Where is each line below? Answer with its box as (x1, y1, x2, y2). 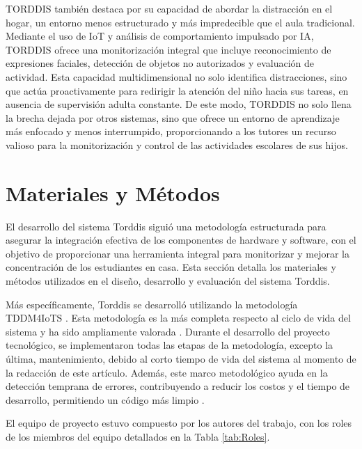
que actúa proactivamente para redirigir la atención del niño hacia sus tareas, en (6, 83, 349, 97)
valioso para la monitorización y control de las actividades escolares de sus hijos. (6, 137, 348, 152)
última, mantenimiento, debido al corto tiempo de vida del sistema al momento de (6, 352, 356, 365)
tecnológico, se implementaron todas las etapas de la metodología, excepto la (6, 338, 333, 352)
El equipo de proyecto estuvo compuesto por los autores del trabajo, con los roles (6, 416, 352, 430)
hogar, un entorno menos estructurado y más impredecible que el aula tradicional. (6, 15, 355, 29)
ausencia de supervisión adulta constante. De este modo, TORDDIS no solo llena (6, 97, 352, 111)
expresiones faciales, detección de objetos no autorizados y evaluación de (6, 56, 314, 70)
